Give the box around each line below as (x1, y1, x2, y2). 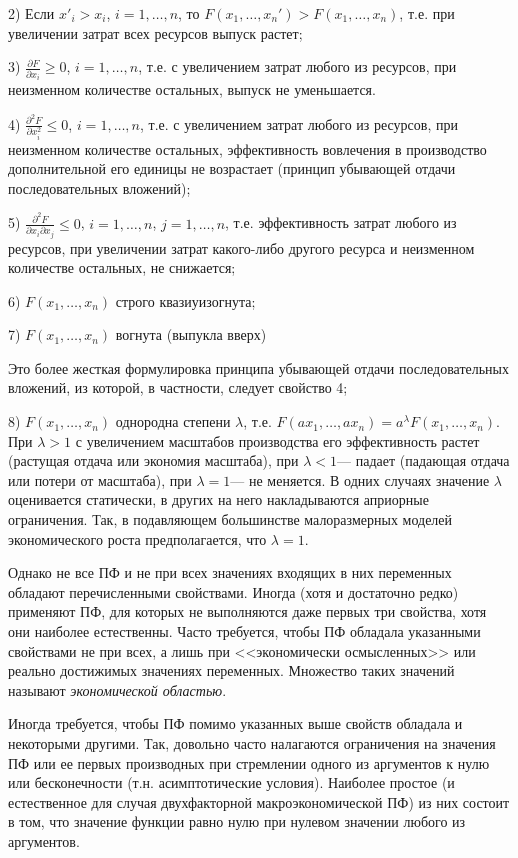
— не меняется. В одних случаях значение (230, 469, 490, 490)
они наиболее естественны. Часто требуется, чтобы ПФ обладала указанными (8, 621, 481, 641)
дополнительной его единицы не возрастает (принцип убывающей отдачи (8, 158, 456, 179)
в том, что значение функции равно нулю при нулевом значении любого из (8, 811, 466, 832)
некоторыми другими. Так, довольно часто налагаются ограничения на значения (8, 732, 496, 753)
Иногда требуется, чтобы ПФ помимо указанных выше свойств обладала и (8, 713, 463, 734)
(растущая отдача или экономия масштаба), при (8, 450, 299, 471)
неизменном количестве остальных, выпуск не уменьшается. (8, 79, 376, 100)
